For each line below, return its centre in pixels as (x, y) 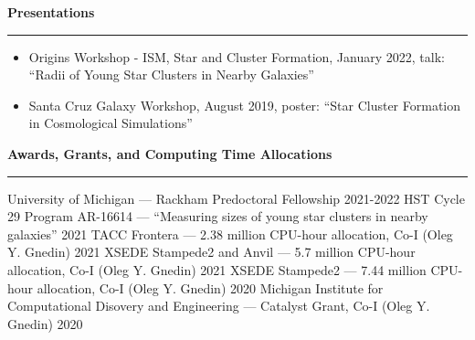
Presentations (51, 12)
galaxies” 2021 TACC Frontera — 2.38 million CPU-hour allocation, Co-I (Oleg (230, 234)
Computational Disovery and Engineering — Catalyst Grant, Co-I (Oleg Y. (219, 306)
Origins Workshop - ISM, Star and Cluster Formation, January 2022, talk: (237, 56)
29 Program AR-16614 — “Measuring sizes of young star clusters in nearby (218, 216)
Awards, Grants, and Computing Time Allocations (170, 153)
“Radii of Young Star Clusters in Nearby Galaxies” (171, 74)
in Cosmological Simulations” (111, 123)
